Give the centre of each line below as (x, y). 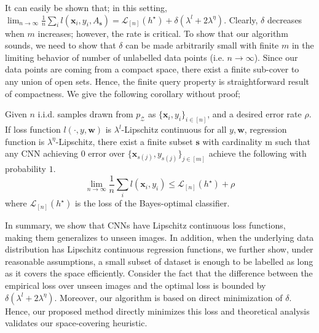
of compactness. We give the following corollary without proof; (123, 93)
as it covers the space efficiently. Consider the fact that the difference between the (159, 273)
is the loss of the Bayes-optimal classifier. (152, 203)
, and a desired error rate (254, 114)
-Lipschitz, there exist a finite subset (124, 141)
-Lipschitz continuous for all (174, 129)
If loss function (33, 129)
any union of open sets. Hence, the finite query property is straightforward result (157, 81)
